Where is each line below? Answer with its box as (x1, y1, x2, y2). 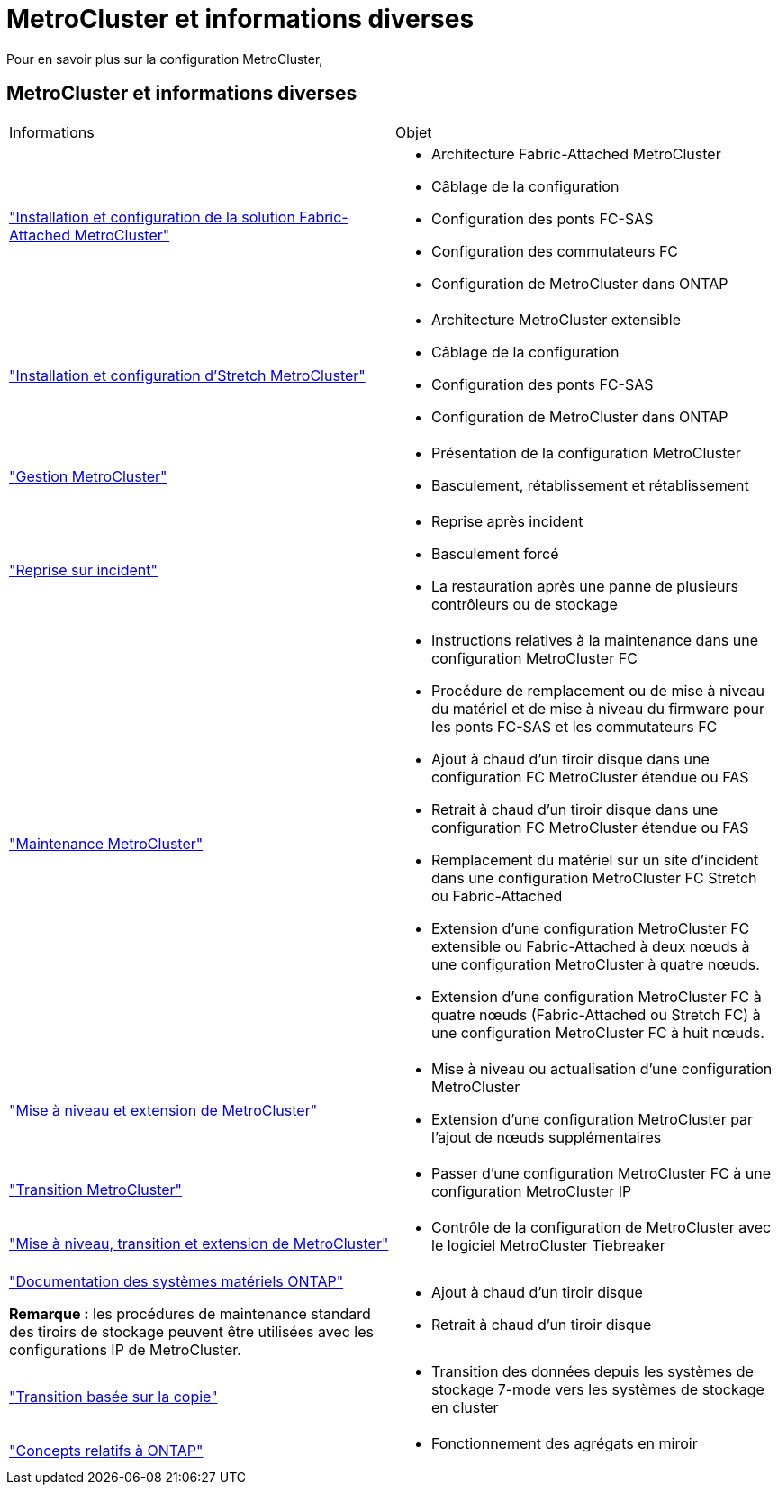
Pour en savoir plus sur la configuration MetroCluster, (6, 50, 323, 67)
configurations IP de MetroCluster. (9, 1340, 241, 1359)
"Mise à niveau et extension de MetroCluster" (9, 1100, 318, 1119)
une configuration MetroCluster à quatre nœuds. (431, 954, 760, 973)
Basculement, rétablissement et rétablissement (431, 475, 749, 494)
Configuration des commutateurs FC (431, 241, 679, 260)
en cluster (431, 1397, 499, 1416)
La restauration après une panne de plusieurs (431, 576, 739, 595)
